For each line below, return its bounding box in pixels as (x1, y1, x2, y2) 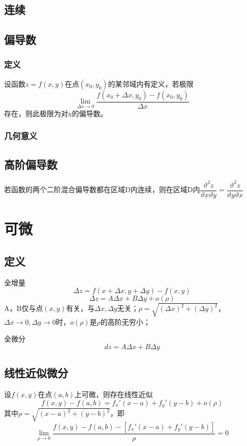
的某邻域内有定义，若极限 (108, 78, 194, 89)
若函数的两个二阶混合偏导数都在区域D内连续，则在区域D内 (4, 184, 200, 195)
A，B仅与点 (4, 303, 43, 313)
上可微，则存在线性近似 (74, 389, 153, 400)
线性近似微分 (4, 365, 68, 381)
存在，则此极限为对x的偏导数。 (4, 108, 108, 118)
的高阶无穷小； (100, 316, 150, 327)
